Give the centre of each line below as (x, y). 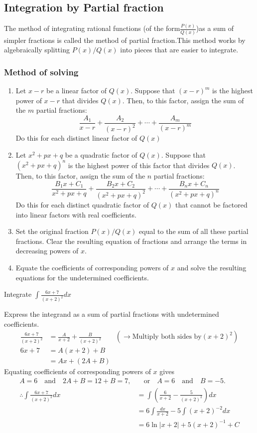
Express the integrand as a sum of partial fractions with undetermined (112, 314)
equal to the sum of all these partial (194, 231)
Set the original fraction (52, 231)
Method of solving (41, 72)
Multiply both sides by (167, 337)
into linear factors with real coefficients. (76, 214)
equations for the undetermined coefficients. (82, 277)
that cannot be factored (211, 205)
